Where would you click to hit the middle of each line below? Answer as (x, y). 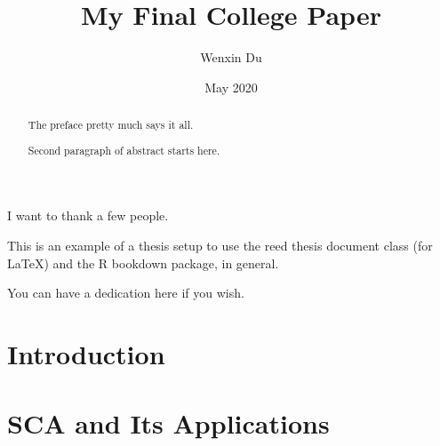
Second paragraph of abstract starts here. (124, 150)
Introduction (86, 353)
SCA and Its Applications (168, 423)
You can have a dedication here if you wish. (126, 293)
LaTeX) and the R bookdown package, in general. (143, 263)
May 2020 (231, 87)
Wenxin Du (231, 57)
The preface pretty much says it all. (111, 125)
